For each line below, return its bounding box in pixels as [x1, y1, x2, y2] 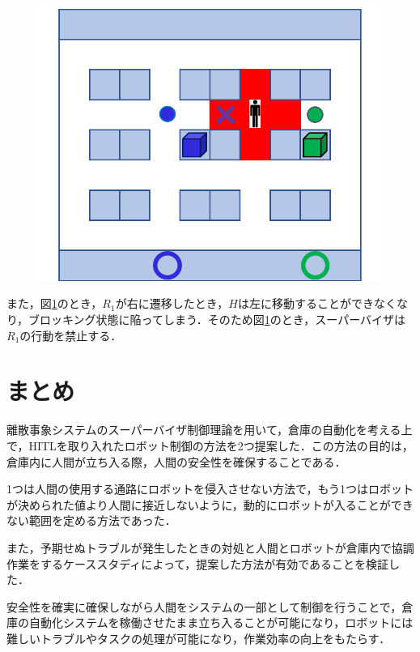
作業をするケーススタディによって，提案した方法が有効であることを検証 [6, 555, 389, 572]
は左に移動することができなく [237, 295, 397, 312]
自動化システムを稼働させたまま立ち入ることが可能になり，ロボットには [28, 614, 414, 631]
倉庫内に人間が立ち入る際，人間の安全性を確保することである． [6, 453, 346, 470]
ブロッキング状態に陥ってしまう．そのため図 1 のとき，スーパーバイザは [28, 311, 406, 328]
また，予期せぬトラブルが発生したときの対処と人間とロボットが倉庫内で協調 [6, 539, 414, 556]
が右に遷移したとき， [115, 295, 229, 312]
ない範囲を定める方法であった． [6, 512, 176, 529]
